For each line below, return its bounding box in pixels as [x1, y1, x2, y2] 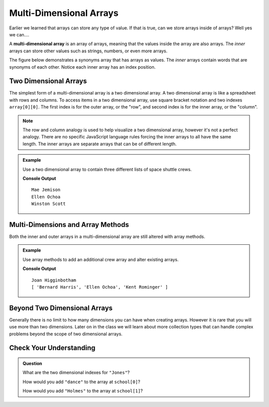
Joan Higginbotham [31, 277, 77, 283]
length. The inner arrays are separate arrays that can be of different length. [22, 141, 177, 147]
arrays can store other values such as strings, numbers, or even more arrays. [9, 48, 168, 54]
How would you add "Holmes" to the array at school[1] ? [22, 388, 143, 394]
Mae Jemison [31, 187, 61, 193]
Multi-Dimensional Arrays [9, 7, 119, 18]
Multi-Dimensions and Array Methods [9, 220, 129, 229]
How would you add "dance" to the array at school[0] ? [22, 379, 140, 385]
